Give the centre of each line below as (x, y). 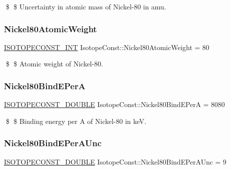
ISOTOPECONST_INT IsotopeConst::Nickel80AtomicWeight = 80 (107, 47)
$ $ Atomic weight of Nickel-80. (54, 64)
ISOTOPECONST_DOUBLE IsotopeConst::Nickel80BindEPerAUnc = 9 (115, 161)
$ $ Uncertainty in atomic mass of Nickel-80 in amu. (86, 6)
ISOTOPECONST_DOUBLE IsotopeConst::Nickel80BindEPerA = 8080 (115, 104)
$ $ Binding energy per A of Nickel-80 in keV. (76, 121)
